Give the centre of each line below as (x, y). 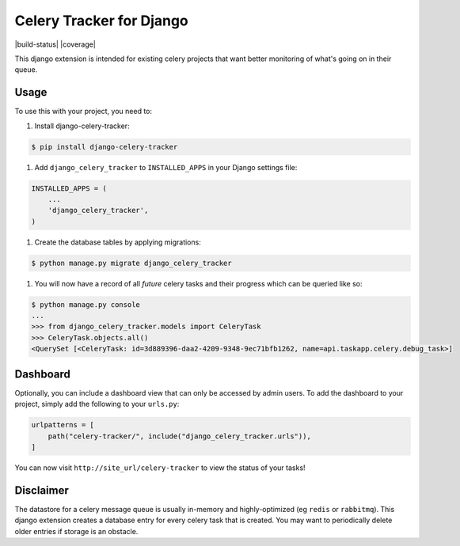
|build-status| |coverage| (55, 44)
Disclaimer (42, 490)
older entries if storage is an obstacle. (76, 531)
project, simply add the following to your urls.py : (97, 404)
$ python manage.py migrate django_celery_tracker (132, 263)
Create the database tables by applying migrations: (118, 242)
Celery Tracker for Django (102, 21)
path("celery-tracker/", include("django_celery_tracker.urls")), (180, 436)
